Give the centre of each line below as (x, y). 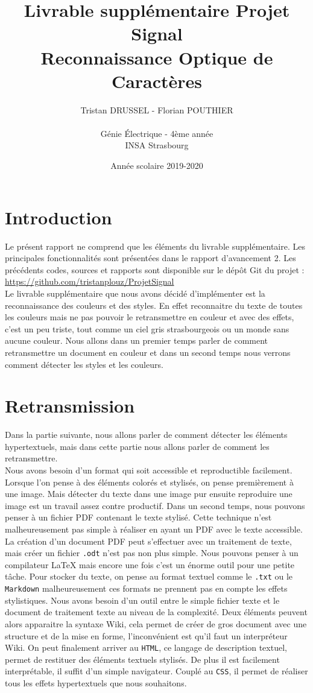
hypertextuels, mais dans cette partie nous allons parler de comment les (137, 446)
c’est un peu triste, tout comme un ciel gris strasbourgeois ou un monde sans (147, 328)
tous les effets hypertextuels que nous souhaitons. (96, 683)
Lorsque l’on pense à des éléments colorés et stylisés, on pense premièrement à (149, 482)
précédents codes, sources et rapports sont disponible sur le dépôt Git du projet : (155, 269)
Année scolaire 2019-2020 (157, 166)
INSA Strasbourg (157, 145)
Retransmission (70, 406)
